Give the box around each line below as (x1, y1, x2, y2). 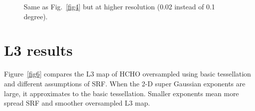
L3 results (4, 40, 73, 60)
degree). (24, 11, 48, 21)
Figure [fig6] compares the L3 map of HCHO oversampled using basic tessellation (4, 69, 251, 79)
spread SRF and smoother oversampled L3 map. (4, 98, 150, 108)
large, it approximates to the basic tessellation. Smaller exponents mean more (4, 88, 239, 98)
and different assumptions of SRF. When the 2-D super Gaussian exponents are (4, 78, 246, 88)
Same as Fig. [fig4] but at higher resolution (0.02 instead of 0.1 (24, 1, 215, 11)
